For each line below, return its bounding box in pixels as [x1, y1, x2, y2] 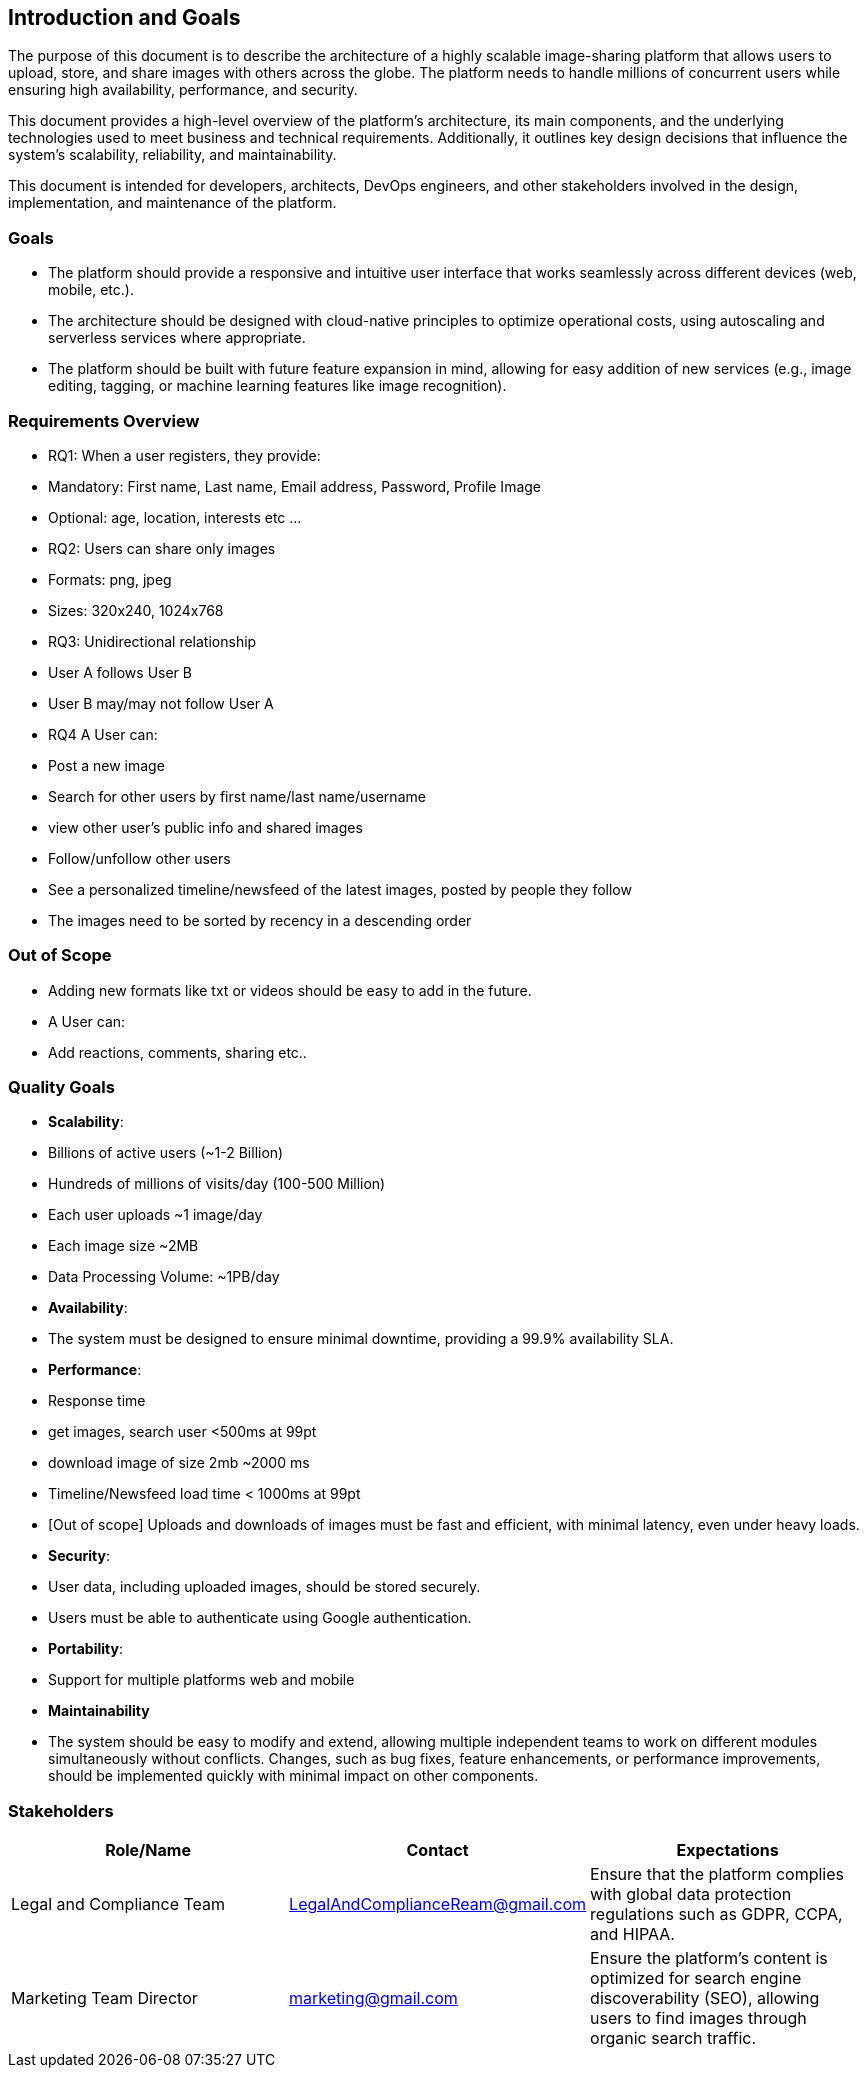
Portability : [48, 1640, 123, 1658]
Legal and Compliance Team [11, 1894, 226, 1915]
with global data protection [590, 1884, 792, 1905]
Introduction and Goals [8, 5, 241, 30]
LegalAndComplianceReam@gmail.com [289, 1894, 587, 1915]
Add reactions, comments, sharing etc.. [48, 1043, 307, 1061]
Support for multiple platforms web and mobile [48, 1671, 355, 1689]
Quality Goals [8, 1077, 115, 1098]
